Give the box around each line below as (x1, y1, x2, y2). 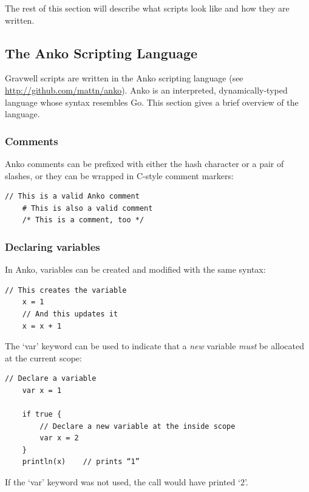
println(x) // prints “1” (22, 457, 140, 466)
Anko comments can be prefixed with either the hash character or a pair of (5, 157, 284, 169)
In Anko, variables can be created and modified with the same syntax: (5, 263, 266, 276)
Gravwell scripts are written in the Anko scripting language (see (5, 72, 243, 84)
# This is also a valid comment (22, 203, 153, 213)
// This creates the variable (5, 285, 127, 295)
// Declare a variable (5, 374, 97, 383)
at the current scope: (5, 351, 82, 364)
